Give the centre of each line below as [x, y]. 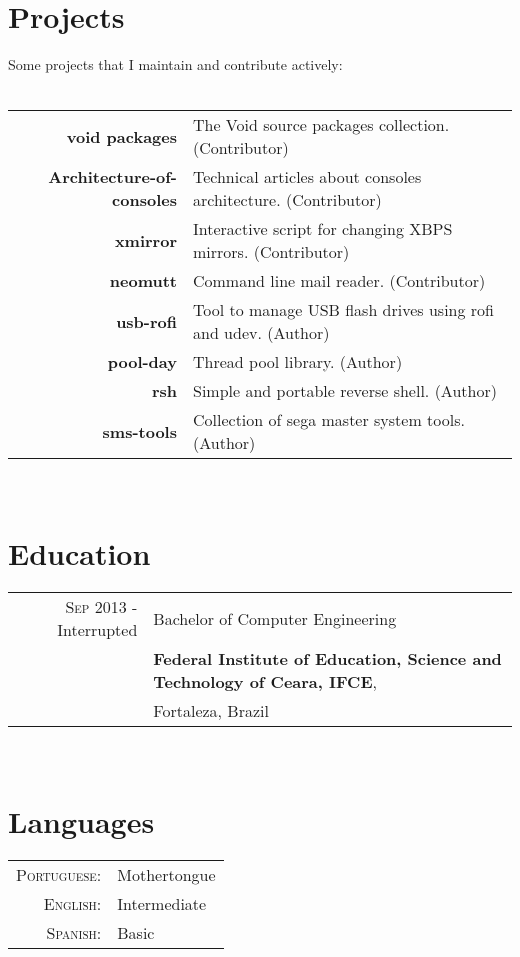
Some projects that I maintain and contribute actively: [175, 64]
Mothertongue [166, 874]
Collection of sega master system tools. [328, 420]
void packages [121, 136]
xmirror [145, 240]
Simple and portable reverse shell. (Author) [344, 391]
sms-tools [139, 431]
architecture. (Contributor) [287, 200]
